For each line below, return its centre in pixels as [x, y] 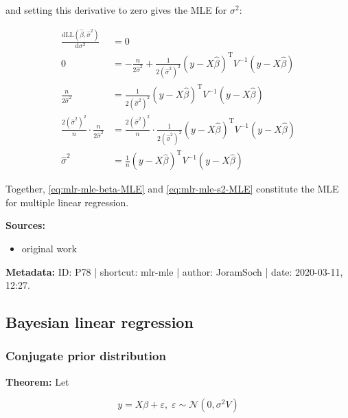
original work [49, 248]
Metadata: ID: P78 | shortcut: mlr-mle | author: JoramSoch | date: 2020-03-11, [174, 271]
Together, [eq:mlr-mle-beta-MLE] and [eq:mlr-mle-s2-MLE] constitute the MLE [172, 189]
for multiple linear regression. [67, 202]
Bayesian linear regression [100, 322]
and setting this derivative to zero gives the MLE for [116, 10]
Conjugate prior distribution [86, 356]
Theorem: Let [37, 381]
